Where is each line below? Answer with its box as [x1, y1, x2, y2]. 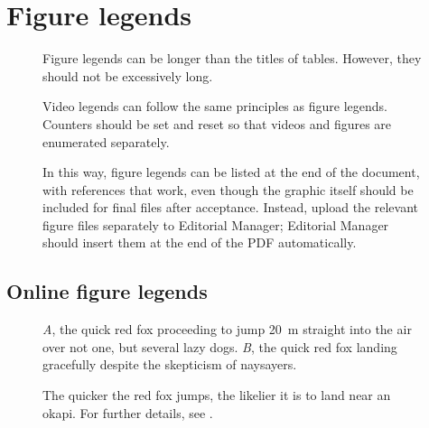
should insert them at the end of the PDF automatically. [42, 233, 357, 252]
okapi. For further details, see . [42, 403, 213, 422]
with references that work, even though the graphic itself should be [42, 180, 414, 199]
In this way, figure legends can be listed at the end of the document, [42, 163, 420, 181]
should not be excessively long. [42, 66, 213, 85]
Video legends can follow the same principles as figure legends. [42, 97, 387, 116]
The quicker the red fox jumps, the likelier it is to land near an [42, 386, 391, 405]
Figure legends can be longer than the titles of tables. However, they [42, 49, 422, 68]
